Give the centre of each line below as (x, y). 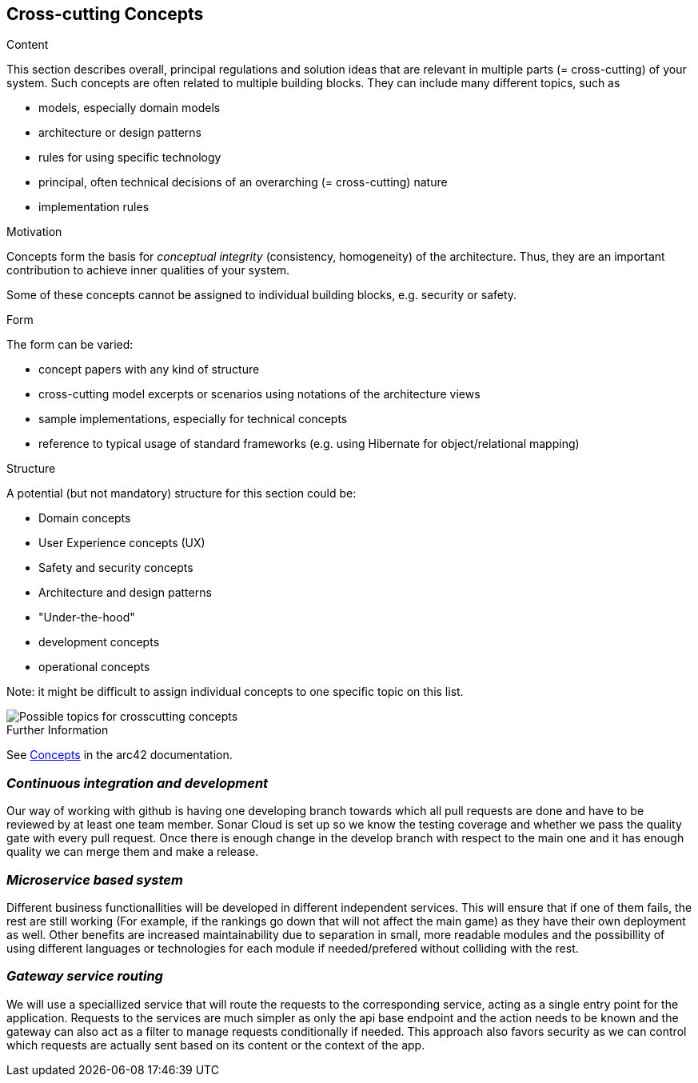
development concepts (99, 642)
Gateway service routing (85, 976)
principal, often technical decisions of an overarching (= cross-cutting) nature (243, 182)
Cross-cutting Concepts (105, 14)
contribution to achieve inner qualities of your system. (148, 270)
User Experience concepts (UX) (122, 543)
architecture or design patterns (120, 133)
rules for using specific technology (130, 158)
